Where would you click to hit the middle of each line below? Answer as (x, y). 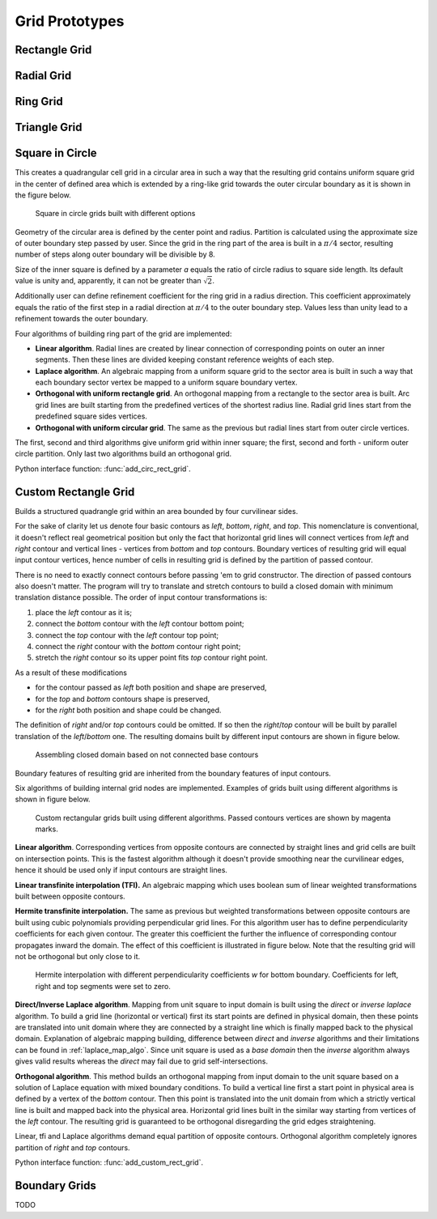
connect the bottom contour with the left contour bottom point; (140, 624)
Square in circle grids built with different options (115, 214)
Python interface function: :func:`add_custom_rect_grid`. (109, 1162)
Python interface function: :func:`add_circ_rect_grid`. (103, 469)
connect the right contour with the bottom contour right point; (138, 647)
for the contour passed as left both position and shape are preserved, (151, 687)
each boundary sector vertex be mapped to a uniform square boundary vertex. (167, 382)
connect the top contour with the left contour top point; (127, 635)
